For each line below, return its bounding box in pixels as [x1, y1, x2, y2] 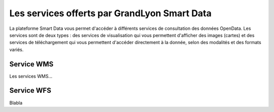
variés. [9, 46, 24, 53]
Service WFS [9, 86, 52, 95]
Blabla [9, 99, 23, 106]
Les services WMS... [9, 73, 53, 79]
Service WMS [9, 60, 54, 68]
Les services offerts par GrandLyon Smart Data [9, 8, 212, 19]
